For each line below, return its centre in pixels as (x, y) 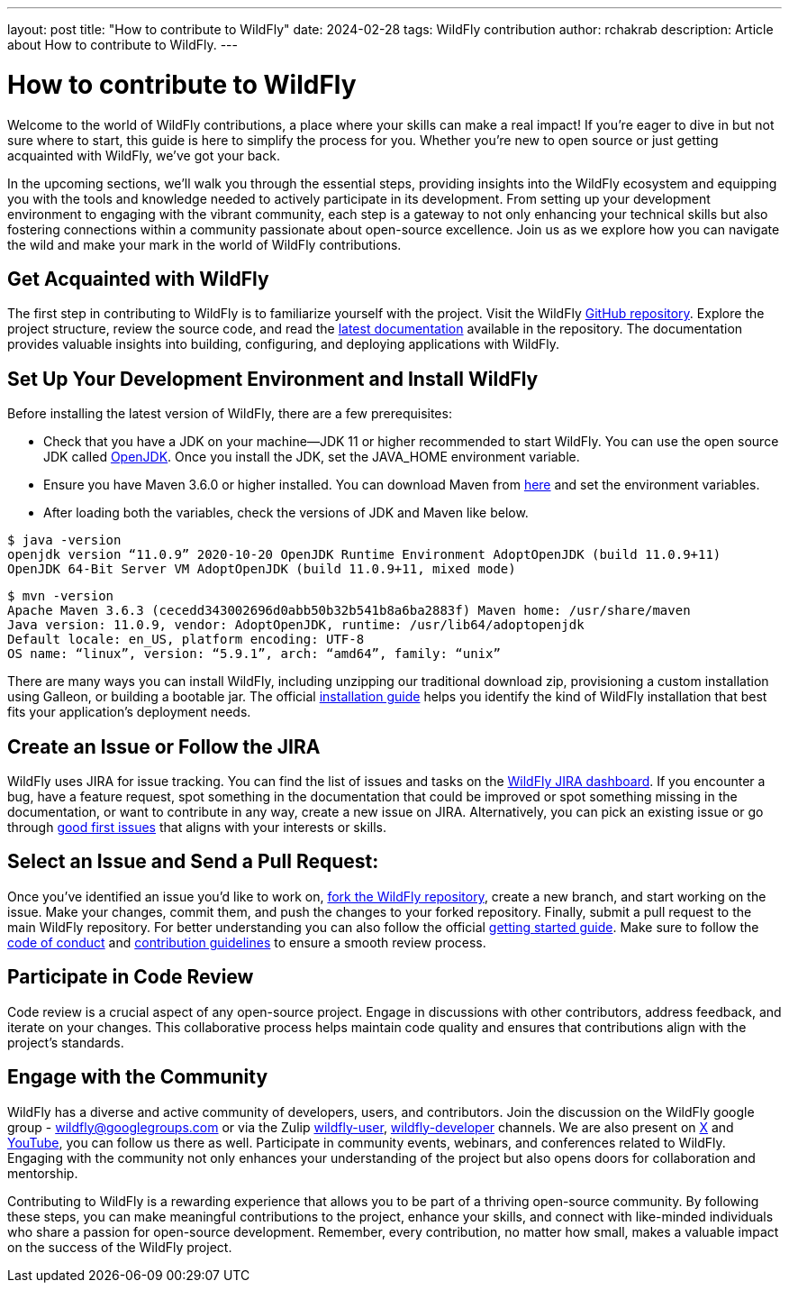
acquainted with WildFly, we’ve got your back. (144, 155)
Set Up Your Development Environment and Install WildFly (273, 379)
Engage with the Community (138, 1077)
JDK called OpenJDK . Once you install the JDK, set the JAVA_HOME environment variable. (312, 457)
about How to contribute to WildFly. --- (122, 45)
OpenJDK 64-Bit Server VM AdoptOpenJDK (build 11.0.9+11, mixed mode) (262, 569)
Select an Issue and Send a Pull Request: (193, 862)
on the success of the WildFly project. (120, 1247)
